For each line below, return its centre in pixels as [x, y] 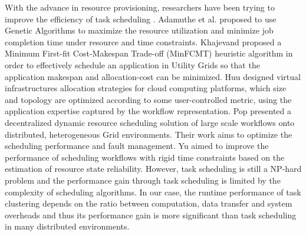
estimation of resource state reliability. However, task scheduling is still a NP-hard [153, 169]
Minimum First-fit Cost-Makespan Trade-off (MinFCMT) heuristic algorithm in [149, 53]
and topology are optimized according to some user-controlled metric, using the [148, 99]
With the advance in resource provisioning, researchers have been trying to [140, 7]
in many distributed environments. [67, 226]
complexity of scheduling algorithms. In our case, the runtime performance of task [153, 192]
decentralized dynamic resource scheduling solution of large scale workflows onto [150, 122]
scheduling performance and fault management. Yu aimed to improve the [137, 146]
